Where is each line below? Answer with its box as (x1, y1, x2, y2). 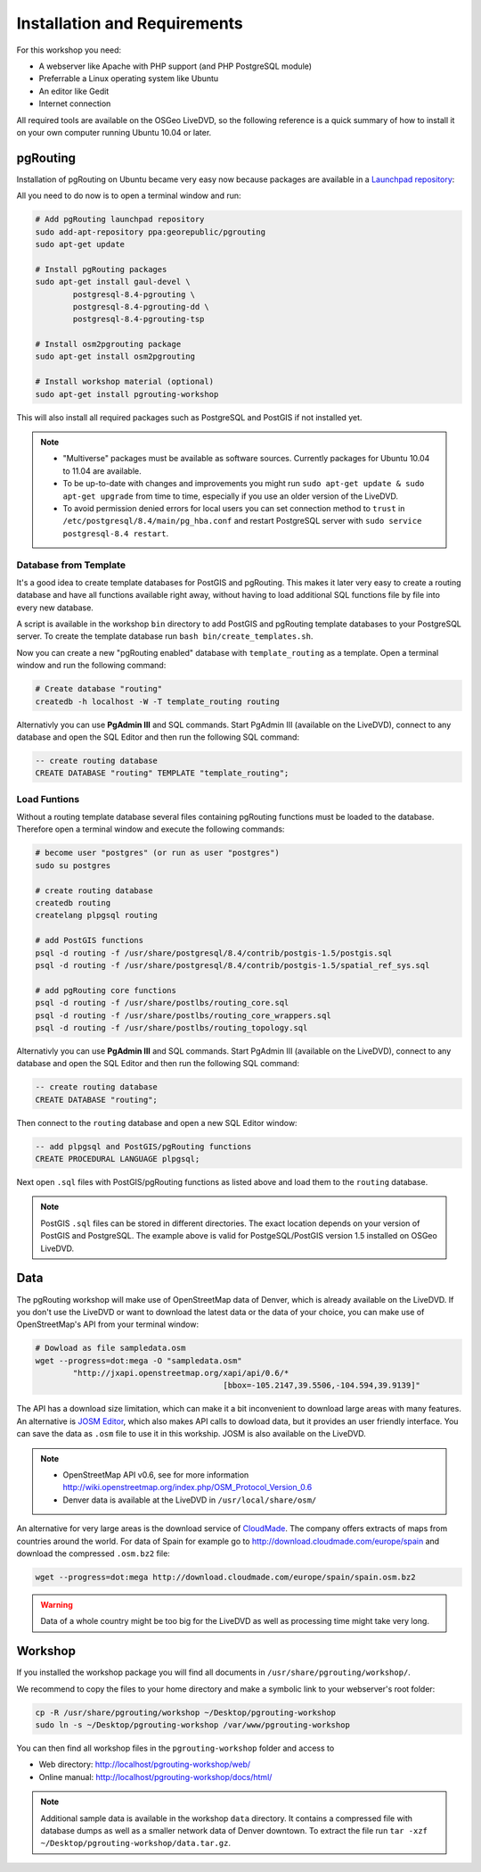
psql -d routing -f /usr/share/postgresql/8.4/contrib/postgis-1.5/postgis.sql (35, 948, 393, 958)
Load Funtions (16, 792, 80, 805)
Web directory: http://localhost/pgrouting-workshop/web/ (38, 1759, 251, 1770)
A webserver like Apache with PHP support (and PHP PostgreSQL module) (38, 61, 312, 71)
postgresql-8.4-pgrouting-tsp (72, 314, 205, 325)
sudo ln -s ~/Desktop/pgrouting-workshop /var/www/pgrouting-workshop (35, 1719, 351, 1730)
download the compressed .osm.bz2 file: (16, 1548, 171, 1559)
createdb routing (35, 898, 111, 908)
